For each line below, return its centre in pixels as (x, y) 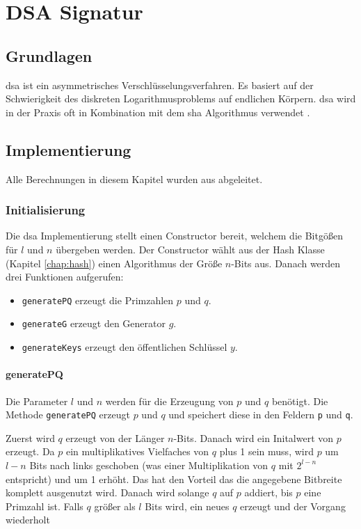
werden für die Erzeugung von (169, 401)
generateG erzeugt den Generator (94, 323)
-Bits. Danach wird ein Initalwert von (254, 437)
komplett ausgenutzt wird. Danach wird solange (107, 492)
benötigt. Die (300, 401)
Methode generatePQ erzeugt (68, 414)
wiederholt (28, 520)
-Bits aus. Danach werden (286, 263)
